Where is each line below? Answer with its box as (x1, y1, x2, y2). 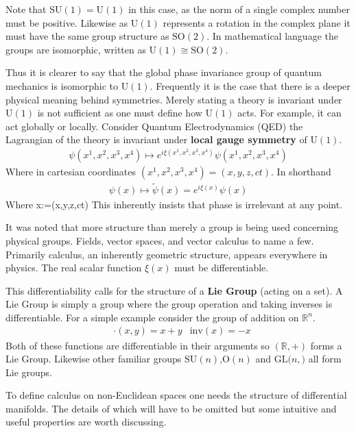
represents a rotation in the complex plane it (163, 15, 351, 29)
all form (308, 351, 342, 366)
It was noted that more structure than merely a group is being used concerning (5, 220, 339, 234)
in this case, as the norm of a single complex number (128, 2, 350, 16)
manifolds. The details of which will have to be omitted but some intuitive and (5, 401, 337, 415)
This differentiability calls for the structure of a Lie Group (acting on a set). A (5, 283, 343, 297)
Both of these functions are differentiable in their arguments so (5, 338, 270, 352)
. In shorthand (271, 164, 331, 179)
